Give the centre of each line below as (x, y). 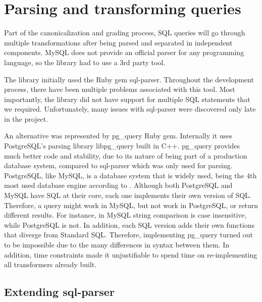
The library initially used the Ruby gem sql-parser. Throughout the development (129, 79)
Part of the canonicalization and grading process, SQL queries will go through (125, 33)
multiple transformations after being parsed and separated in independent (118, 42)
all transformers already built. (50, 264)
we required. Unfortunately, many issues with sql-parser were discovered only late (130, 109)
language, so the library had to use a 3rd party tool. (85, 62)
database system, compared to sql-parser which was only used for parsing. (118, 165)
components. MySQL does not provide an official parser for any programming (124, 52)
